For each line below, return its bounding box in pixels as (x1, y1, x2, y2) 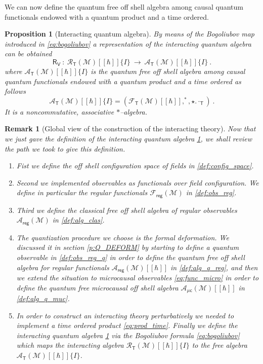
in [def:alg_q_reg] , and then (170, 262, 258, 272)
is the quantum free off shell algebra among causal (91, 65, 245, 76)
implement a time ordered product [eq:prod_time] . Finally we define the (16, 320, 238, 331)
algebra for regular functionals (16, 262, 109, 272)
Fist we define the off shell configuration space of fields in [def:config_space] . (16, 160, 254, 171)
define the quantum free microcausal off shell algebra (16, 282, 179, 293)
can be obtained (5, 48, 52, 59)
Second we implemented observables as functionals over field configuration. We (16, 177, 259, 188)
